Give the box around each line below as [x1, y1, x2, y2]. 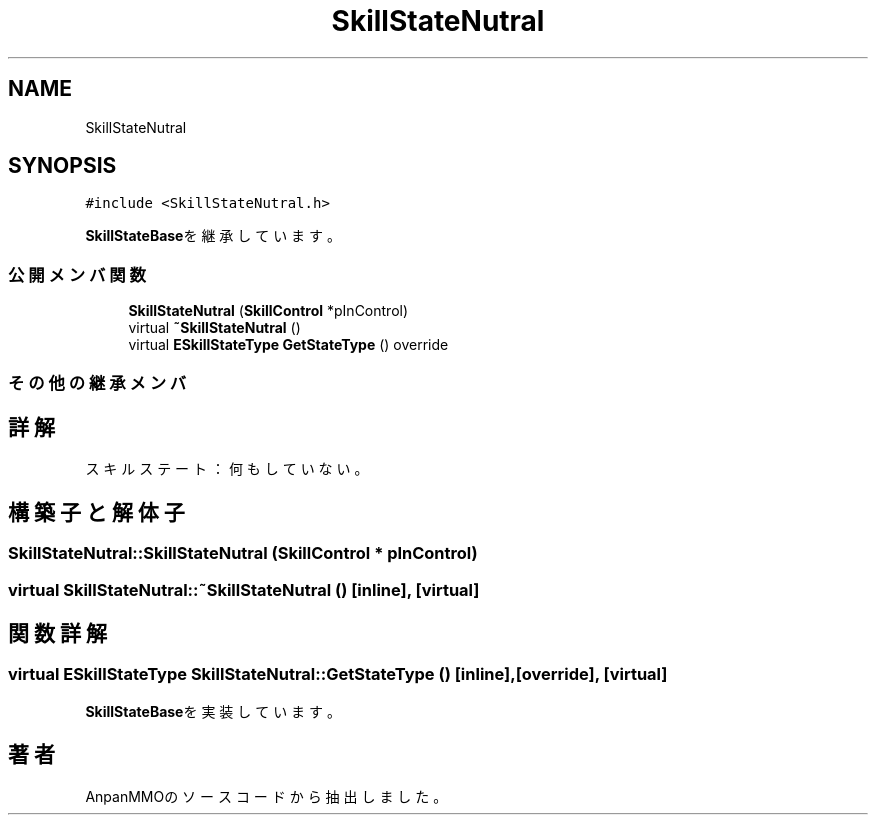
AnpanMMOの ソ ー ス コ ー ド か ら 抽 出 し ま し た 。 [85, 787, 448, 805]
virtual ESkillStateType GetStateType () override [128, 336, 449, 354]
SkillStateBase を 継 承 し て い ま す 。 [85, 227, 341, 245]
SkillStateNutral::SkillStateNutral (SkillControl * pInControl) [8, 543, 478, 564]
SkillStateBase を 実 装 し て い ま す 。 [85, 702, 341, 720]
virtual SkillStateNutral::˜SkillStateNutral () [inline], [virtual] [8, 579, 480, 600]
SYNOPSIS [8, 153, 117, 179]
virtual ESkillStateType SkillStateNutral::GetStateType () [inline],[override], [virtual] [8, 664, 668, 685]
